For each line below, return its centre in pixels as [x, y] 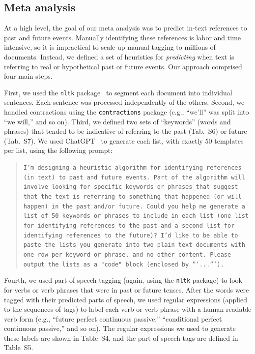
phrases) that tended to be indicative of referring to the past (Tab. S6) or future [126, 131]
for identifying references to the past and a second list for [129, 225]
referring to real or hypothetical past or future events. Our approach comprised [123, 66]
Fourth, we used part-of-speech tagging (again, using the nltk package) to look [123, 280]
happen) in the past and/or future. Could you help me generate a [134, 206]
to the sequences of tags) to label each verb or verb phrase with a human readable [128, 309]
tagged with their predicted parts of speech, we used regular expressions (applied [126, 299]
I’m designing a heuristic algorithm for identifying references [132, 168]
